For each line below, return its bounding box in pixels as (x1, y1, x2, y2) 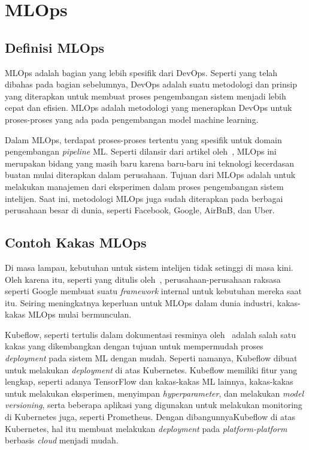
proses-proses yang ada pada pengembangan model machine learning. (5, 113, 259, 125)
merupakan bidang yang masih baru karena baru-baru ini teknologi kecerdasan (5, 156, 295, 169)
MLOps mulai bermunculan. (28, 308, 132, 321)
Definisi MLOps (5, 38, 104, 56)
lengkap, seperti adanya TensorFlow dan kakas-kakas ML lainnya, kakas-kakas (5, 375, 293, 388)
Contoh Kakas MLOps (5, 233, 147, 252)
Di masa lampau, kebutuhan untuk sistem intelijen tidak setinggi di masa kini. (5, 261, 293, 273)
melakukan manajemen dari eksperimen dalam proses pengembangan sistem (5, 180, 284, 192)
